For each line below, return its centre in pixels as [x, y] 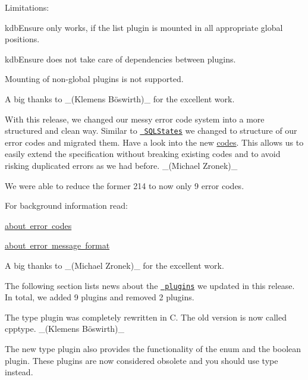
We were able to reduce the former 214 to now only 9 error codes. [125, 185]
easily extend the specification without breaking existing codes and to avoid [143, 154]
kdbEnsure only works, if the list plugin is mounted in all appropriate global [144, 27]
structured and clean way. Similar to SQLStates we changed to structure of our [151, 131]
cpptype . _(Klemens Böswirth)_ [65, 329]
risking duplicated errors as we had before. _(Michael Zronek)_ [121, 165]
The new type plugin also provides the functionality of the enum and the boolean [153, 348]
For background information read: [66, 205]
